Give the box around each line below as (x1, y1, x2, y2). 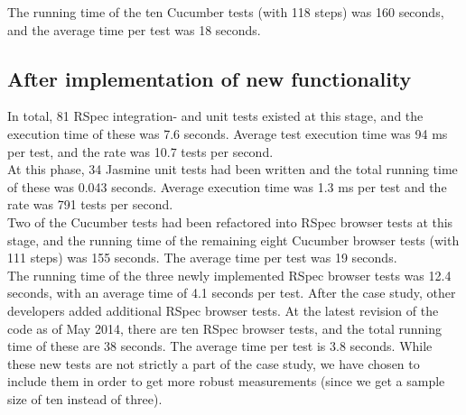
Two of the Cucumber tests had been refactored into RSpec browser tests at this (7, 212, 453, 231)
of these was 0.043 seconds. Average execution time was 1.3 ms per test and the (7, 177, 447, 196)
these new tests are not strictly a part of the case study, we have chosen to (7, 354, 420, 373)
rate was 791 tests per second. (7, 195, 173, 214)
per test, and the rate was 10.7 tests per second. (7, 142, 274, 161)
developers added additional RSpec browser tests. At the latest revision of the (7, 300, 439, 319)
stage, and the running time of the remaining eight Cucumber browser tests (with (7, 230, 460, 249)
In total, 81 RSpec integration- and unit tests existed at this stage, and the (7, 106, 424, 125)
